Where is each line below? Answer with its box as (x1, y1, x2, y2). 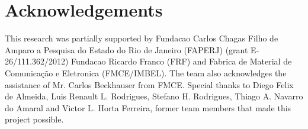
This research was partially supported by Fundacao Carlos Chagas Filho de (5, 32, 278, 44)
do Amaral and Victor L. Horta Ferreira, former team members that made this (5, 101, 291, 114)
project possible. (5, 113, 64, 125)
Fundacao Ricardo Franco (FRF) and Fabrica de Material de (70, 55, 292, 67)
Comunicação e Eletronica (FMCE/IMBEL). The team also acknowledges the (5, 66, 287, 79)
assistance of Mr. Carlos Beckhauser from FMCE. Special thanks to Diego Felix (5, 78, 294, 91)
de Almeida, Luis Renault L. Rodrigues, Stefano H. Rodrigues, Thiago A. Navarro (5, 90, 303, 102)
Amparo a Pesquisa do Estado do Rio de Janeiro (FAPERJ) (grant (5, 43, 248, 56)
